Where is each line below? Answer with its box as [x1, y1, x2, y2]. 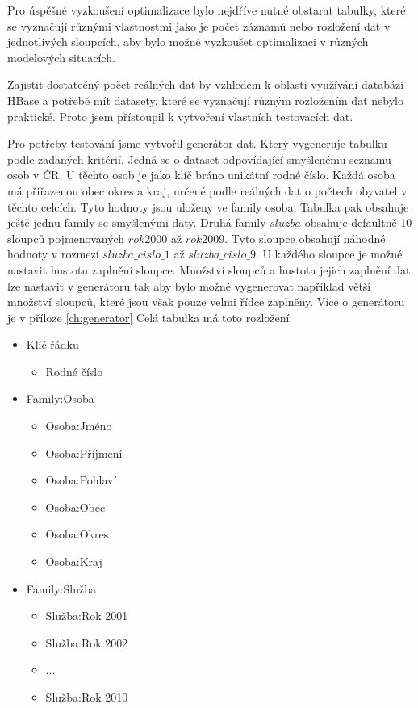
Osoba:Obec [45, 498, 106, 515]
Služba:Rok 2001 [45, 607, 128, 624]
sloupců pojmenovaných [7, 229, 125, 246]
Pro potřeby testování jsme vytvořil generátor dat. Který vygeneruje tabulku [7, 135, 387, 152]
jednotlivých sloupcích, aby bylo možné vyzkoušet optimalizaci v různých [7, 33, 369, 50]
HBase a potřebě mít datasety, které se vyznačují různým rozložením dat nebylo [7, 91, 403, 108]
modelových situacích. [7, 48, 115, 65]
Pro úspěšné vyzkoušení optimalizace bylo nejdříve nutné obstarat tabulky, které [7, 2, 406, 18]
